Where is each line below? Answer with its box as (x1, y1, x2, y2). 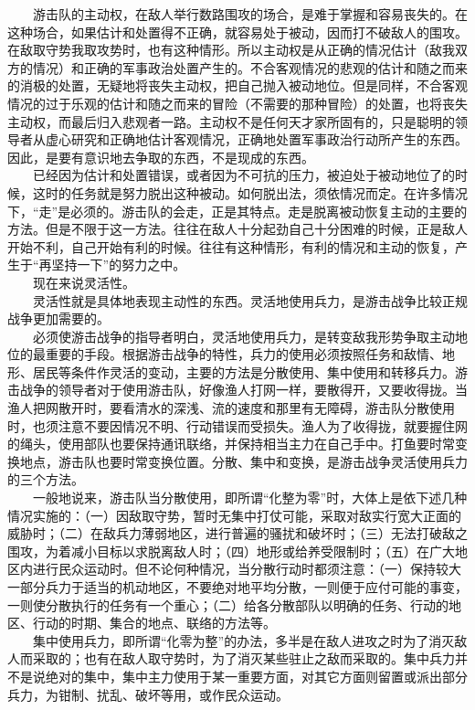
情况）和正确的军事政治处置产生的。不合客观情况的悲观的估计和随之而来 (32, 58, 468, 77)
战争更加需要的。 (7, 309, 110, 328)
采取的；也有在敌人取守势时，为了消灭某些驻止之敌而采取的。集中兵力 (32, 649, 455, 668)
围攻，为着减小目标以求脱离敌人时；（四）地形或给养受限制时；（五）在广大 (7, 541, 455, 560)
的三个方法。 (7, 470, 84, 489)
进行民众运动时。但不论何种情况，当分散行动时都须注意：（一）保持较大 (32, 559, 461, 578)
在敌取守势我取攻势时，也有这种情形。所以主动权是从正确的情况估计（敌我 (7, 40, 455, 59)
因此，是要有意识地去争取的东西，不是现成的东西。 (7, 147, 314, 166)
